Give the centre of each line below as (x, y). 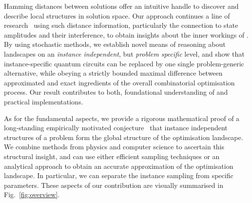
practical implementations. (44, 101)
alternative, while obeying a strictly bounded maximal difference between (113, 73)
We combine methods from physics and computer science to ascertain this (114, 147)
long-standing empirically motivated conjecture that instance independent (116, 128)
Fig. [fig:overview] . (32, 194)
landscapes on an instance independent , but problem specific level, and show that (124, 53)
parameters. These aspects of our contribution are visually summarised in (114, 185)
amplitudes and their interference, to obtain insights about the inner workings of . (126, 34)
